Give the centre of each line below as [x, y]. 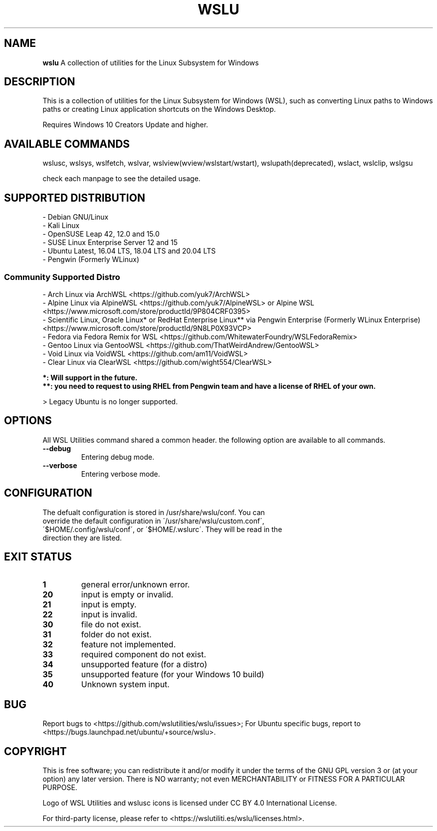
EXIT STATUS [38, 556]
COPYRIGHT [35, 751]
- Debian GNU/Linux [76, 217]
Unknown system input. [125, 685]
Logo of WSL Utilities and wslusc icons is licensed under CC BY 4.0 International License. [190, 803]
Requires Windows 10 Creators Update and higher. [125, 125]
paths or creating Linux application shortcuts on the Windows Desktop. [159, 109]
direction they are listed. [82, 538]
